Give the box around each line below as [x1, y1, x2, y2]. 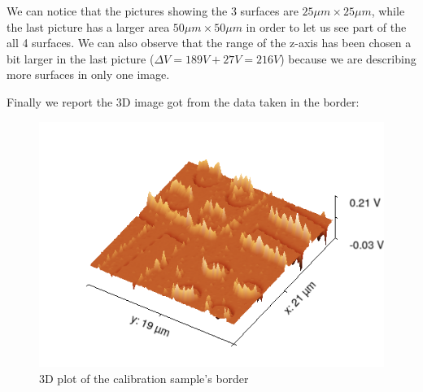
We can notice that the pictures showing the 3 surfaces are [7, 2, 299, 19]
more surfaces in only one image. [7, 66, 170, 83]
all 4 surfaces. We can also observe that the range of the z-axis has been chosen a [7, 34, 412, 51]
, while [371, 2, 405, 19]
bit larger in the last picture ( [7, 50, 155, 67]
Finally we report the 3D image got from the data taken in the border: [7, 93, 360, 110]
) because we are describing [280, 50, 416, 67]
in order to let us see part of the [246, 18, 407, 35]
